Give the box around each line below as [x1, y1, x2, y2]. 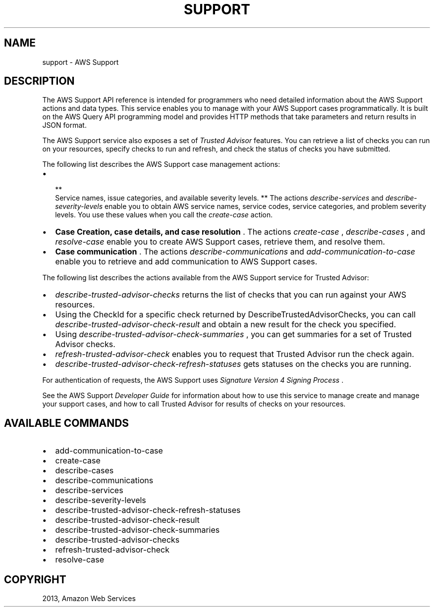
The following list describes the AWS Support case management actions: [42, 160, 280, 169]
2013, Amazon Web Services [42, 594, 136, 603]
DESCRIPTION [4, 75, 75, 88]
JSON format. [42, 121, 87, 130]
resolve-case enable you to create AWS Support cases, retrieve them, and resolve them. [55, 237, 385, 247]
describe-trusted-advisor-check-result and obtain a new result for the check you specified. [55, 319, 396, 330]
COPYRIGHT [4, 573, 66, 586]
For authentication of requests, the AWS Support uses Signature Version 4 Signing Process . [42, 376, 344, 385]
